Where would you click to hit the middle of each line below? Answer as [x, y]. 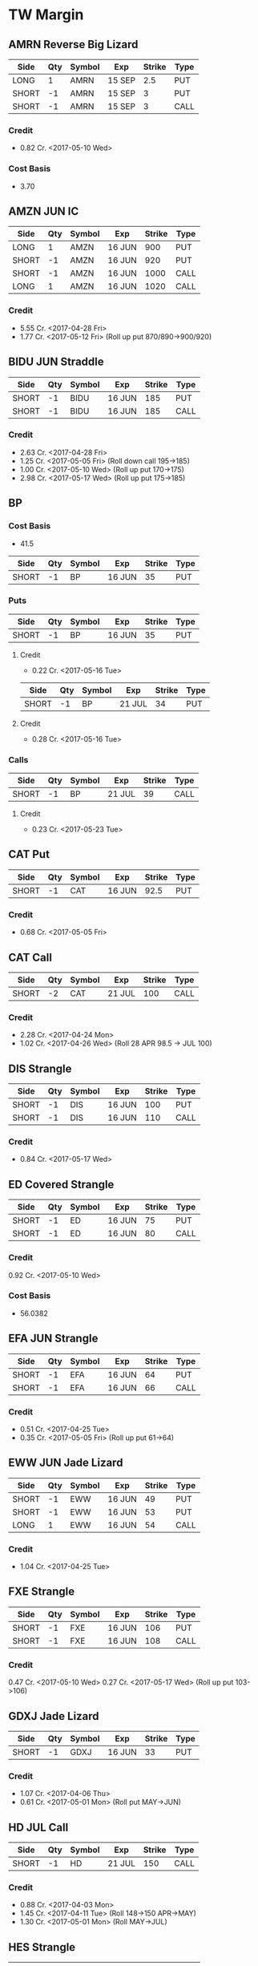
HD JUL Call [38, 1827]
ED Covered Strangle [61, 1184]
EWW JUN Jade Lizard [66, 1463]
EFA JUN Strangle [53, 1339]
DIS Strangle [40, 1068]
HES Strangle [42, 1947]
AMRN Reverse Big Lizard [73, 44]
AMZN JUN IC [44, 211]
